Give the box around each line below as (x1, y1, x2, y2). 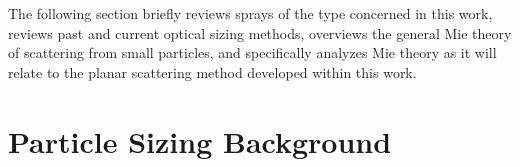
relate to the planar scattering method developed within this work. (8, 61, 417, 82)
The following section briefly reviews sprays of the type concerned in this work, (8, 3, 493, 23)
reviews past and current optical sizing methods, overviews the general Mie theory (8, 22, 512, 43)
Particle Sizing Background (8, 120, 392, 161)
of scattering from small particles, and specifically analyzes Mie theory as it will (8, 42, 497, 63)
